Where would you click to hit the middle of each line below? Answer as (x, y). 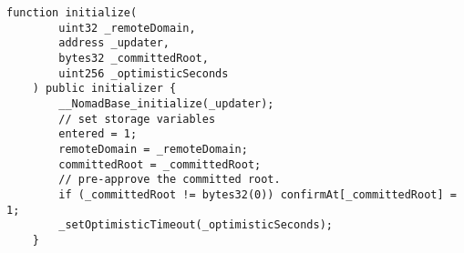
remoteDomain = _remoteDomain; (153, 149)
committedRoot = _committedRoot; (160, 164)
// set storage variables (137, 119)
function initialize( (72, 13)
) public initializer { (104, 89)
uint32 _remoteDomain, (127, 28)
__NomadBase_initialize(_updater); (166, 103)
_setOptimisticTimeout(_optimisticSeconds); (196, 225)
